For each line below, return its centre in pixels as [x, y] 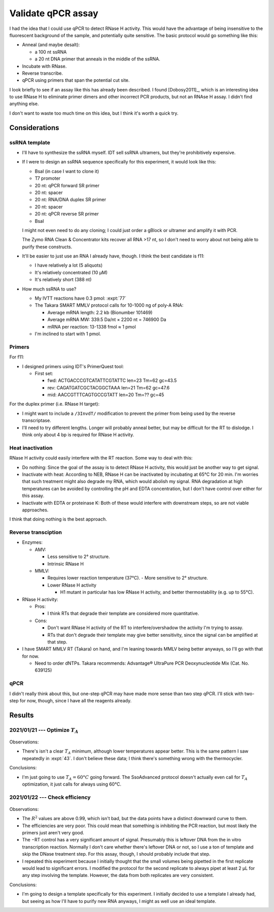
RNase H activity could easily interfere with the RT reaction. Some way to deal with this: [101, 458]
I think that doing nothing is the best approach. [58, 519]
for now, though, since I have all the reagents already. [76, 701]
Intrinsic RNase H [65, 564]
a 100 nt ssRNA [51, 52]
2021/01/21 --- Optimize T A [44, 730]
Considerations [34, 128]
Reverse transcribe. [43, 73]
